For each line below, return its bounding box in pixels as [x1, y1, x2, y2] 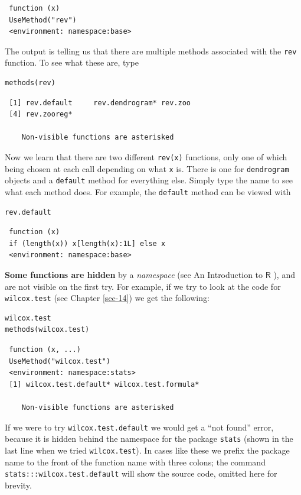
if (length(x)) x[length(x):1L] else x [9, 239, 166, 248]
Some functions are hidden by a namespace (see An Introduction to [5, 268, 263, 280]
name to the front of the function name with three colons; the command [5, 455, 266, 468]
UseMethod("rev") [9, 15, 77, 24]
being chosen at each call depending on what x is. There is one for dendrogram [5, 162, 289, 174]
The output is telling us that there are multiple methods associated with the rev [5, 44, 297, 57]
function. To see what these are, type [5, 56, 139, 69]
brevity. [5, 478, 32, 491]
